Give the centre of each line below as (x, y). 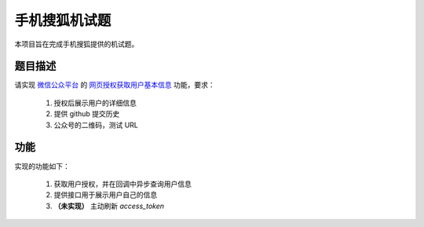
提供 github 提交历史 (87, 114)
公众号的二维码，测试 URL (96, 125)
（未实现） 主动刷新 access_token (109, 206)
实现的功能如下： (42, 166)
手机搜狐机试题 (63, 20)
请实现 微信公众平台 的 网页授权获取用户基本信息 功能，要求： (115, 85)
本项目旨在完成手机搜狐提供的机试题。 (77, 44)
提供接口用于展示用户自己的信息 (105, 195)
